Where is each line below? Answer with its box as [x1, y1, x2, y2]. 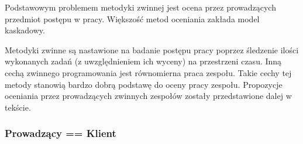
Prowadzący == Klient [5, 126, 116, 140]
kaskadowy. [5, 24, 45, 36]
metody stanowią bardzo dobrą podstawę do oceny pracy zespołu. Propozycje [5, 78, 283, 90]
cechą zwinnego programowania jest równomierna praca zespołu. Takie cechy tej [5, 66, 292, 78]
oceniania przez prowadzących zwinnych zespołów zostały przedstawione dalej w [5, 90, 292, 102]
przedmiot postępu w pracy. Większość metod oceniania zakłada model [5, 12, 260, 25]
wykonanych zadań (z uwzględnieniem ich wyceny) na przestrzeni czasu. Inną [5, 55, 282, 67]
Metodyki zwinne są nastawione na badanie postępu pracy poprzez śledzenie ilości [5, 43, 299, 56]
